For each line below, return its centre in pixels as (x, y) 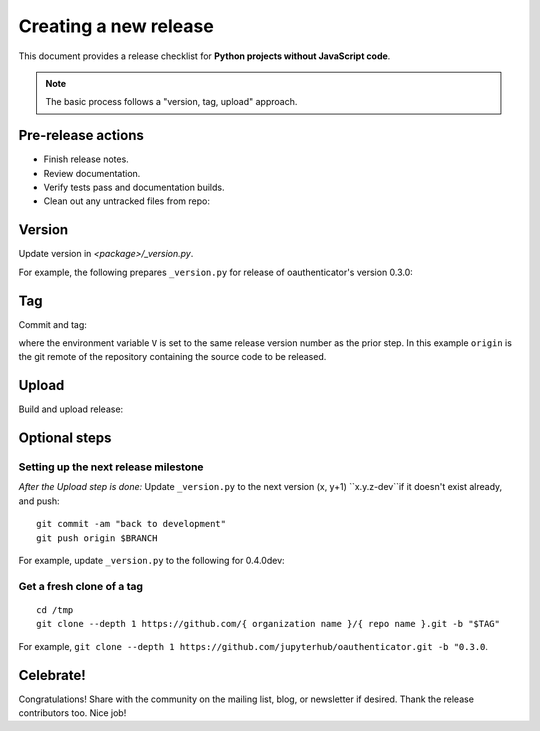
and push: (39, 501)
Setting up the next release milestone (111, 467)
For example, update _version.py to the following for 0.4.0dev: (151, 561)
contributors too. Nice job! (72, 713)
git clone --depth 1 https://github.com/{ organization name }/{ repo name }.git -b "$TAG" (268, 624)
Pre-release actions (81, 135)
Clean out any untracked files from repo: (126, 201)
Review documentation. (92, 173)
